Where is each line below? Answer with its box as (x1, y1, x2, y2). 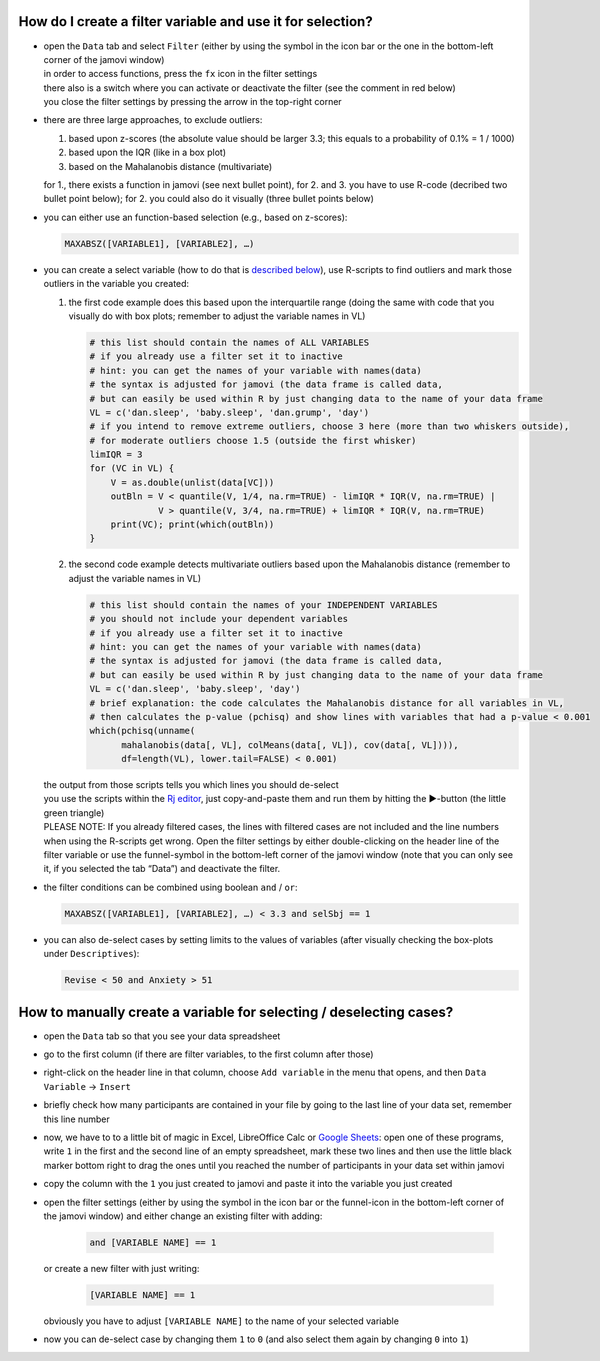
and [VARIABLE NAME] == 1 (89, 1236, 217, 1248)
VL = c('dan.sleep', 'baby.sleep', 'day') (89, 683, 301, 695)
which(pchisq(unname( (89, 725, 196, 737)
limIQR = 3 (89, 449, 143, 460)
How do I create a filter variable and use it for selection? (18, 13, 374, 30)
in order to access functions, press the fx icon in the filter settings (43, 68, 318, 80)
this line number (43, 1113, 110, 1125)
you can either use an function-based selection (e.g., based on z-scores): (43, 211, 348, 223)
